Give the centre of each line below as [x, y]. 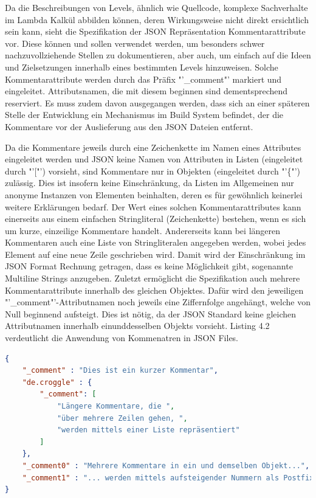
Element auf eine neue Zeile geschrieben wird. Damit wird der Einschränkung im [155, 254]
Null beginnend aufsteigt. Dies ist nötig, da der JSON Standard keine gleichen [151, 313]
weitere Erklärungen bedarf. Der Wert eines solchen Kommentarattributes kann [153, 206]
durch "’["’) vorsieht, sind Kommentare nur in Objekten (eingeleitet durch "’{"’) [153, 171]
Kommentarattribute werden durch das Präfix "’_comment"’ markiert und [143, 79]
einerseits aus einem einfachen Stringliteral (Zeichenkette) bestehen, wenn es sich [156, 219]
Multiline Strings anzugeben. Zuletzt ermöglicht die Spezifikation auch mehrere [153, 278]
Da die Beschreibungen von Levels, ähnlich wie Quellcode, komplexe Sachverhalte [156, 7]
